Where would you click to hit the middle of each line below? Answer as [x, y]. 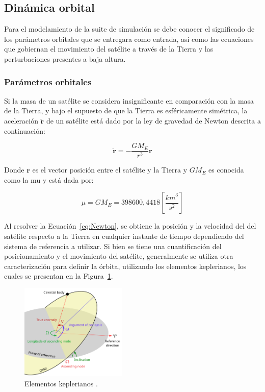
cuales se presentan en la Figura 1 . [59, 276]
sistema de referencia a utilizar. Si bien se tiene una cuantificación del [113, 246]
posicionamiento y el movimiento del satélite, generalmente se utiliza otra [119, 256]
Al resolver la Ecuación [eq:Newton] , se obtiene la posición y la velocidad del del [130, 226]
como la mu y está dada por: [49, 179]
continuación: [25, 130]
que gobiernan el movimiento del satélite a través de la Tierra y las [109, 49]
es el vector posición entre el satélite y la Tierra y [110, 170]
